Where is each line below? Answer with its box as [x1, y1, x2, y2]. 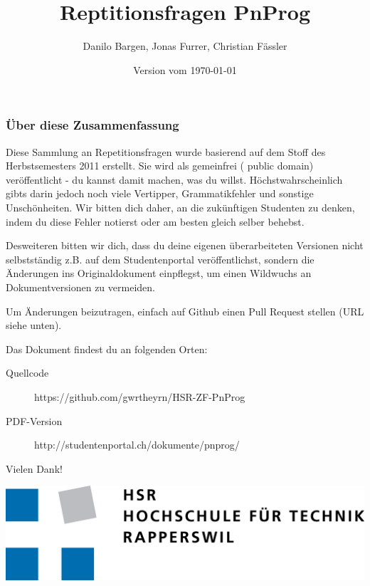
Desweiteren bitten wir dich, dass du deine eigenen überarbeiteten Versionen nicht [6, 238, 364, 253]
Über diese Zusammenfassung [6, 116, 179, 134]
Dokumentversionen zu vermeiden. [6, 279, 155, 294]
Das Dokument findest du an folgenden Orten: [6, 341, 208, 356]
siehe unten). [6, 318, 62, 333]
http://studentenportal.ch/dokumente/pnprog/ [34, 437, 240, 452]
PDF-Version [6, 413, 63, 428]
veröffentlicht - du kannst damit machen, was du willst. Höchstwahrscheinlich [6, 172, 343, 187]
